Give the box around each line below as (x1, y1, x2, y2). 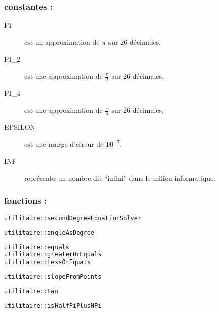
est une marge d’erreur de (24, 138, 104, 149)
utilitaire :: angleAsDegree (4, 229, 94, 236)
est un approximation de (24, 36, 100, 47)
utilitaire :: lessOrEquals (4, 258, 91, 266)
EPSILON (4, 122, 36, 132)
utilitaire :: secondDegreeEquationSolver (4, 214, 142, 222)
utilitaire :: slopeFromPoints (4, 273, 102, 281)
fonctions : (4, 194, 47, 206)
